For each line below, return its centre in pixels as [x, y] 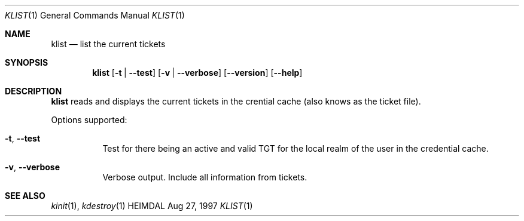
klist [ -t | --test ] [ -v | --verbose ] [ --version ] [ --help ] [197, 73]
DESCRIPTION [33, 91]
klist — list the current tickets [108, 44]
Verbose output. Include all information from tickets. [205, 177]
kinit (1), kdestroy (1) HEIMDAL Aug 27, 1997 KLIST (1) [152, 206]
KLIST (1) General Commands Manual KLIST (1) [95, 15]
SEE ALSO [25, 196]
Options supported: [89, 120]
